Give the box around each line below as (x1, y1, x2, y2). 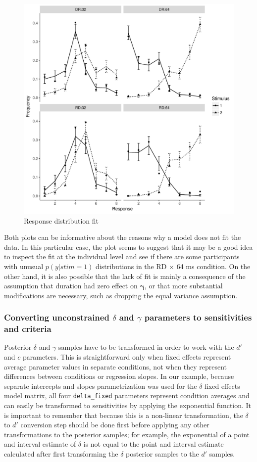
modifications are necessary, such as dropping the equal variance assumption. (4, 290, 238, 300)
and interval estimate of (4, 439, 76, 449)
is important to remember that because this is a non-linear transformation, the (4, 410, 243, 420)
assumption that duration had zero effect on (4, 280, 138, 291)
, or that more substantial (144, 280, 223, 291)
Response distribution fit (24, 215, 99, 226)
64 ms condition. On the (176, 261, 251, 271)
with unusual (4, 261, 44, 271)
